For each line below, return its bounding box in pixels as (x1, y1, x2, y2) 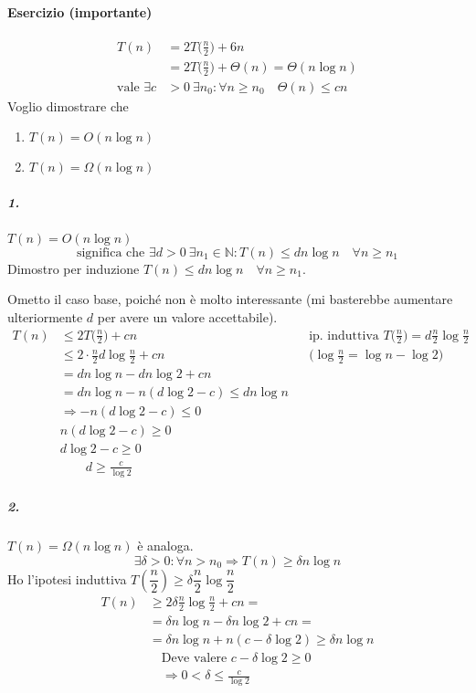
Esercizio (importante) (7, 2, 153, 21)
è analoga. (137, 536, 194, 555)
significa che (76, 246, 145, 259)
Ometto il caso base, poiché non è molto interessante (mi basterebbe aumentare (7, 289, 453, 309)
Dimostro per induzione (7, 258, 140, 278)
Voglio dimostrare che (7, 96, 129, 115)
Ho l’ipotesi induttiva (7, 569, 127, 588)
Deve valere (161, 651, 227, 665)
